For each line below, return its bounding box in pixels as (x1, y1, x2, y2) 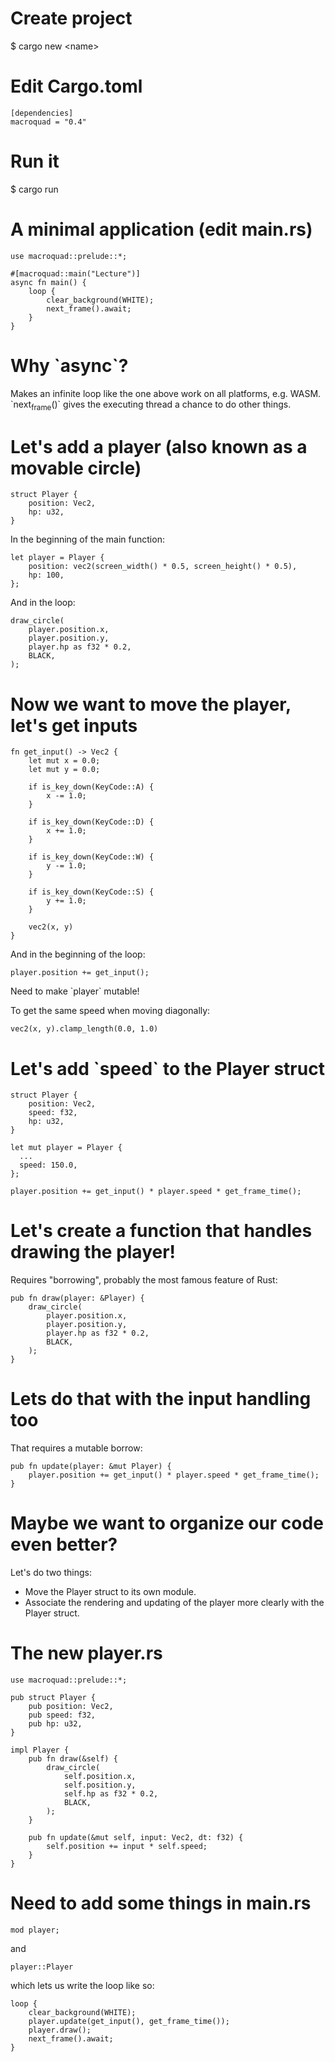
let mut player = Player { (10, 1143, 123, 1153)
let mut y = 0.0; (28, 765, 101, 775)
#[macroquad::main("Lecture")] (10, 268, 141, 279)
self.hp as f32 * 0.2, (63, 1789, 159, 1799)
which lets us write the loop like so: (10, 1979, 155, 1991)
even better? (10, 1533, 118, 1556)
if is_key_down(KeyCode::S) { (28, 887, 155, 897)
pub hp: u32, (28, 1719, 83, 1729)
